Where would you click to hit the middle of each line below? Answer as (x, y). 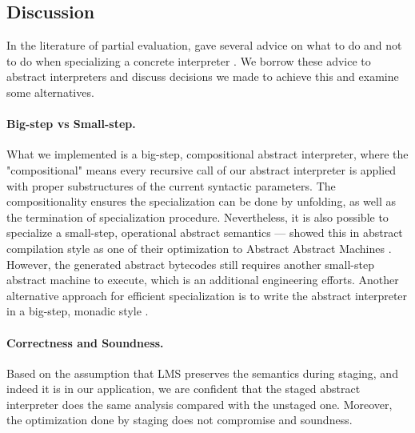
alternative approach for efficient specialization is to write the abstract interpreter (207, 295)
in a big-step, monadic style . (78, 311)
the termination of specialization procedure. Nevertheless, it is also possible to (198, 216)
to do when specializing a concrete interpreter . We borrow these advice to (189, 60)
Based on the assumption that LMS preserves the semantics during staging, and (202, 373)
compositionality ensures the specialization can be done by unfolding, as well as (202, 201)
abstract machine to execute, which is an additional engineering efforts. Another (203, 280)
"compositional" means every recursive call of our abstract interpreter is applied (202, 169)
